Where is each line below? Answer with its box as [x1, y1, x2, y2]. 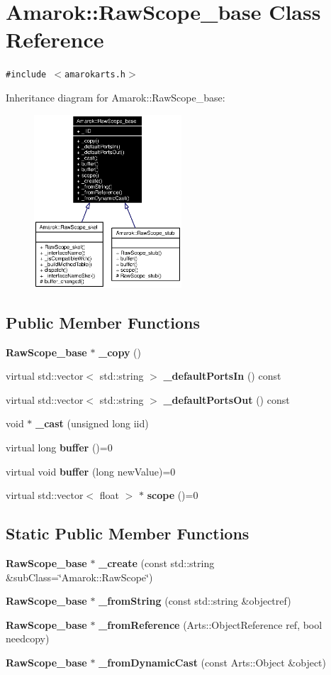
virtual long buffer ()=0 [6, 439, 113, 454]
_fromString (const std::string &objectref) [99, 593, 291, 608]
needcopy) [6, 631, 50, 646]
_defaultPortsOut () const [163, 392, 290, 407]
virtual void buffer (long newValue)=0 [6, 463, 176, 478]
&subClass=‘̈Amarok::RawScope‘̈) [6, 569, 153, 584]
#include [6, 70, 47, 80]
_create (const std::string [99, 555, 215, 570]
